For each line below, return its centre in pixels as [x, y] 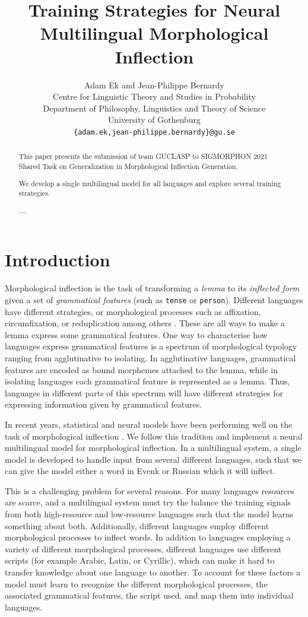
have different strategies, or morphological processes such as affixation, [133, 311]
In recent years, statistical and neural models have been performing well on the [149, 424]
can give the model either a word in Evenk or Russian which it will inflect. [140, 471]
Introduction [58, 260]
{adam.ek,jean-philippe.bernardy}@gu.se [154, 132]
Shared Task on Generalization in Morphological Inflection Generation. [128, 166]
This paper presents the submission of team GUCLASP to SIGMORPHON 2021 [143, 156]
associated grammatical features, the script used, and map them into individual [149, 595]
